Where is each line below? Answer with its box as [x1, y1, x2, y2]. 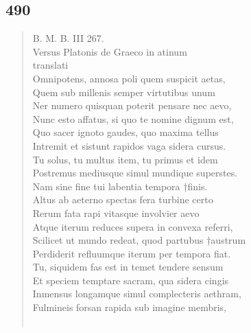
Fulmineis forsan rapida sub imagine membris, [32, 300, 226, 314]
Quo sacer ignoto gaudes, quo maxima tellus [32, 125, 219, 139]
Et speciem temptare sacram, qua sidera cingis [32, 273, 229, 287]
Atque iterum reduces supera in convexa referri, [32, 219, 233, 233]
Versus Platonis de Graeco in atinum [32, 44, 187, 58]
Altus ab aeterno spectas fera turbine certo [32, 192, 213, 207]
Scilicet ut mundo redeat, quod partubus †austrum [32, 233, 246, 247]
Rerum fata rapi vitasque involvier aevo [32, 205, 200, 220]
